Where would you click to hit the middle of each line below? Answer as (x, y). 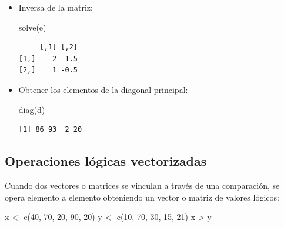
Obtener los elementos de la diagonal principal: (103, 89)
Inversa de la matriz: (56, 7)
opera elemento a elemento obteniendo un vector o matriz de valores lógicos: (142, 197)
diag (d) (32, 109)
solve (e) (32, 27)
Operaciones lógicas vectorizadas (106, 161)
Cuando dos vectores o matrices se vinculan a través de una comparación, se (142, 185)
